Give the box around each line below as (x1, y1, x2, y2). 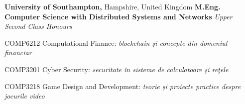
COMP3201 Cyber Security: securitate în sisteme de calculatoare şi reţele (4, 64, 229, 74)
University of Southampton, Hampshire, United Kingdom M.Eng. (4, 1, 221, 11)
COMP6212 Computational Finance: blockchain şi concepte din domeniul (4, 37, 228, 48)
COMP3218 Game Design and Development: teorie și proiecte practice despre (4, 81, 241, 91)
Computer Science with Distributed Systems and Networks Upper (4, 11, 233, 21)
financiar (4, 47, 32, 58)
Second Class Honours (4, 21, 72, 31)
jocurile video (4, 91, 45, 101)
